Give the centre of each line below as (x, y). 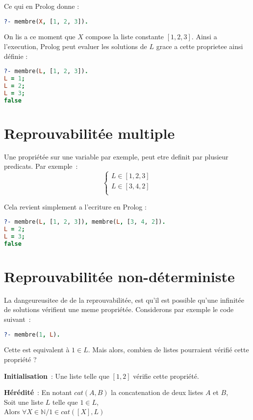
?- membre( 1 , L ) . (32, 334)
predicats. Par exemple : (41, 166)
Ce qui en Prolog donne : (42, 6)
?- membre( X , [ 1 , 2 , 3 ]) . (46, 21)
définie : (16, 56)
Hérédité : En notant (38, 392)
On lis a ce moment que (40, 37)
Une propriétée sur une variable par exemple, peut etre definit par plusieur (116, 156)
